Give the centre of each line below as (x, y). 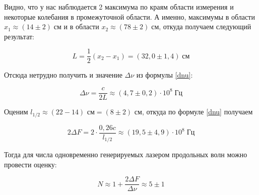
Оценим (16, 112)
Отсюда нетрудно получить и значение (63, 75)
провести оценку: (30, 164)
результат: (19, 36)
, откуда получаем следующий (205, 26)
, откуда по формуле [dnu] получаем (197, 112)
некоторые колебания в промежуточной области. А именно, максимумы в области (129, 16)
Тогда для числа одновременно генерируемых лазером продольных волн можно (126, 154)
